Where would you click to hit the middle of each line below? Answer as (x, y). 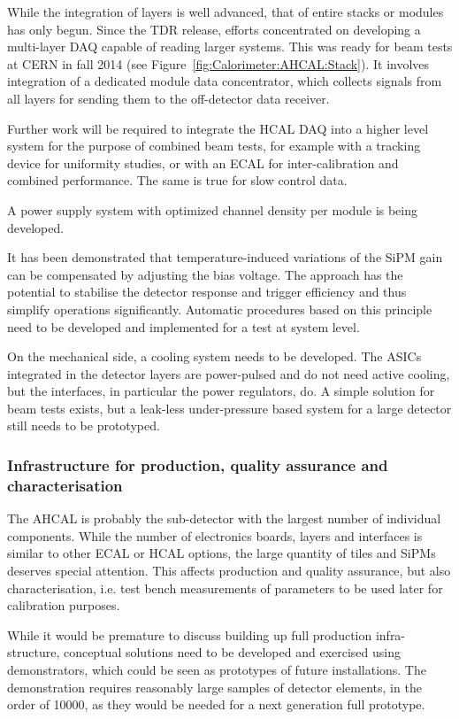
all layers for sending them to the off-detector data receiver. (168, 98)
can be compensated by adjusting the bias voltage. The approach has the (205, 274)
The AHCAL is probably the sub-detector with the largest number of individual (224, 518)
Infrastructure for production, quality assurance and (198, 464)
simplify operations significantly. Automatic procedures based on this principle (220, 309)
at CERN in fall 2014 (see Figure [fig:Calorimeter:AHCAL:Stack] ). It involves (218, 63)
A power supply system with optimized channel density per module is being (213, 209)
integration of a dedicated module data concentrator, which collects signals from (225, 81)
